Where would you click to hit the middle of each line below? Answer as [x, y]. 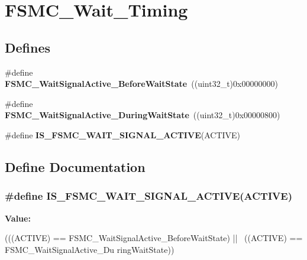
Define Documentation [75, 166]
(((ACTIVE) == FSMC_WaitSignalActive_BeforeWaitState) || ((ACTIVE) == [154, 238]
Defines [28, 47]
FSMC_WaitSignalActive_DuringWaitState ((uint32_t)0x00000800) [143, 115]
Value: [18, 218]
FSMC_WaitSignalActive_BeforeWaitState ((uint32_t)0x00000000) [141, 84]
